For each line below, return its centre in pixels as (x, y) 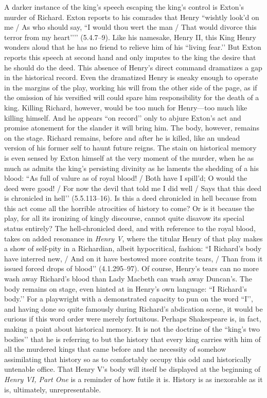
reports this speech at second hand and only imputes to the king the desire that (130, 57)
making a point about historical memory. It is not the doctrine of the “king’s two (132, 329)
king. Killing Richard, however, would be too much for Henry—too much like (126, 107)
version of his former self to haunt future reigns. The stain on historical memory (130, 148)
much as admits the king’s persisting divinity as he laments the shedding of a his (131, 168)
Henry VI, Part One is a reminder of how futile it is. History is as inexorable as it (133, 379)
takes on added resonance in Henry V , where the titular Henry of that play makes (133, 238)
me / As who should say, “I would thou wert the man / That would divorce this (130, 27)
